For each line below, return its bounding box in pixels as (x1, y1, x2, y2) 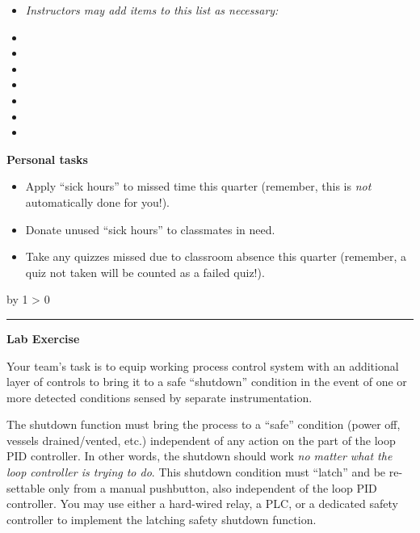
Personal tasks (6, 150, 88, 167)
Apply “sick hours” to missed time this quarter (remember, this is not (25, 178, 372, 195)
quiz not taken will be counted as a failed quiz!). (25, 263, 265, 280)
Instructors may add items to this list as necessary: (25, 2, 279, 18)
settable (6, 479, 45, 496)
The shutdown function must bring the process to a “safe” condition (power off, (6, 416, 401, 433)
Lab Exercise (6, 329, 80, 346)
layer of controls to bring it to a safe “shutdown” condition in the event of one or (6, 373, 407, 390)
